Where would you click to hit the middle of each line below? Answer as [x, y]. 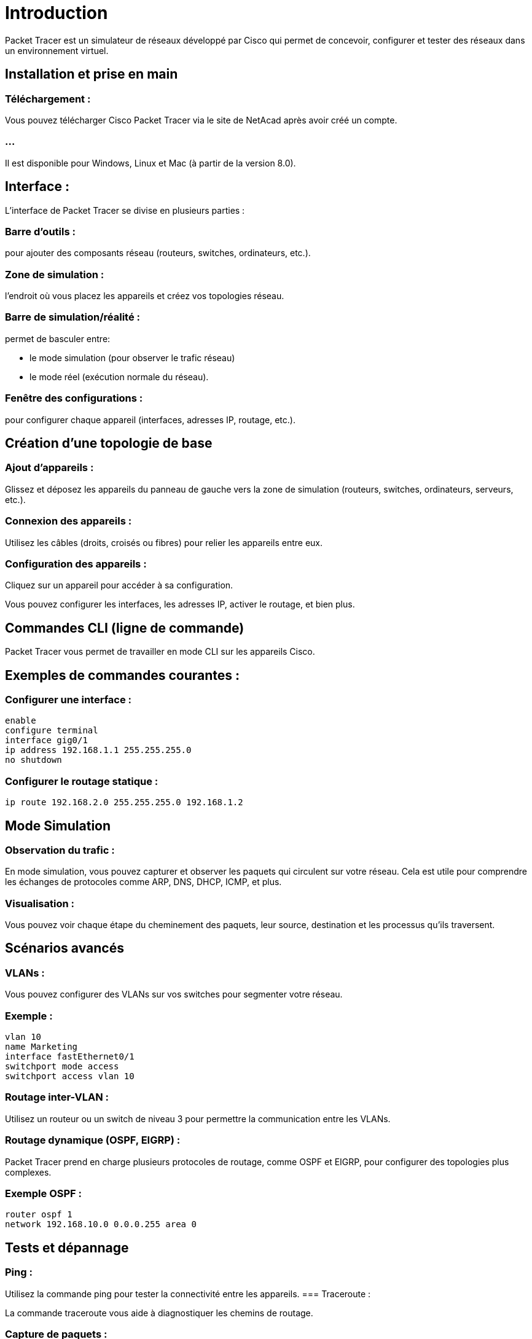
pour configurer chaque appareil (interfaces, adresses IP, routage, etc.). [150, 420]
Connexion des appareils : [68, 521]
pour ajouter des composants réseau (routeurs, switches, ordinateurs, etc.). [158, 253]
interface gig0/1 [46, 740]
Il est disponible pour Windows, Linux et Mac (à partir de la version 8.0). [151, 163]
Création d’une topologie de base [109, 443]
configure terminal [52, 731]
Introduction [57, 13]
